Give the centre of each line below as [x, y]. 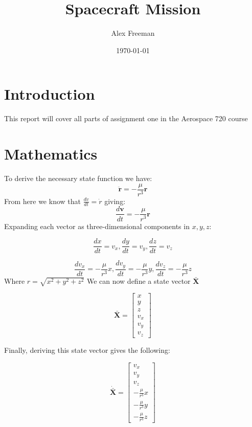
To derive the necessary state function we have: [78, 178]
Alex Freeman [133, 33]
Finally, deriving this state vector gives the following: [87, 350]
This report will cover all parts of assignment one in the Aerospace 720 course [126, 118]
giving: [115, 201]
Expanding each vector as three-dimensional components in [97, 226]
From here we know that [42, 201]
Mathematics [51, 154]
